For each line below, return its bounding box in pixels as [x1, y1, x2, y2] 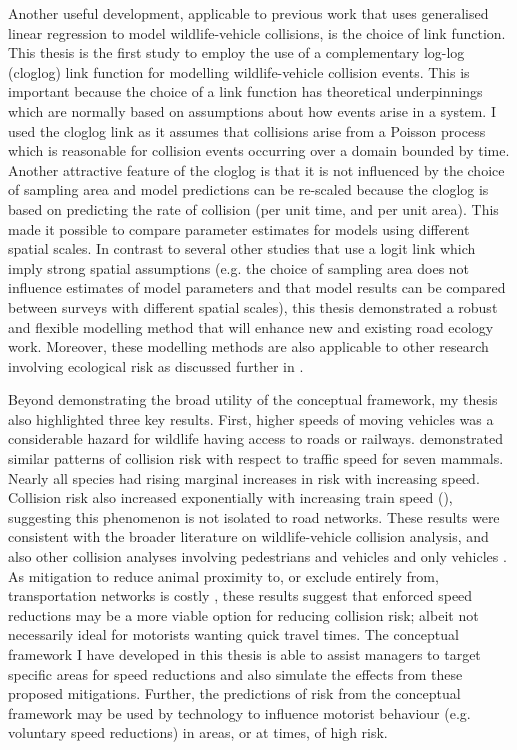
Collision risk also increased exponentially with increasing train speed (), [8, 487, 453, 508]
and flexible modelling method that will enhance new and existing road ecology [8, 316, 494, 337]
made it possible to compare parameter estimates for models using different [8, 218, 470, 239]
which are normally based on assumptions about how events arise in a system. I [8, 100, 496, 121]
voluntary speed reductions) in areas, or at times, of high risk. [8, 722, 388, 743]
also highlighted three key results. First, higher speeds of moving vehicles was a [8, 408, 494, 429]
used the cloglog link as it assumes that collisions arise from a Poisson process [8, 120, 486, 141]
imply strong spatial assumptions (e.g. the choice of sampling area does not [8, 257, 470, 278]
